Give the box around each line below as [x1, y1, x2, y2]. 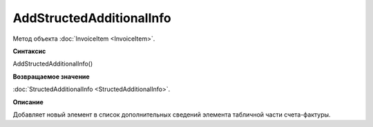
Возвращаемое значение [12, 72, 90, 81]
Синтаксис [12, 47, 46, 55]
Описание [12, 97, 44, 106]
